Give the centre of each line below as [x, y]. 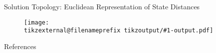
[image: [37, 22]
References [20, 46]
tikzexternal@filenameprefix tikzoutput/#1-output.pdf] [119, 31]
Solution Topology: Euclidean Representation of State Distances [102, 6]
